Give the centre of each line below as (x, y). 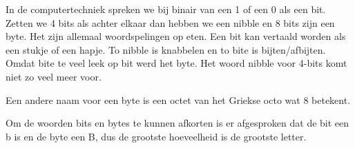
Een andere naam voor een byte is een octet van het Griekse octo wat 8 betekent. (178, 99)
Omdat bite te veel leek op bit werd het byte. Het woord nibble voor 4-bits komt (176, 63)
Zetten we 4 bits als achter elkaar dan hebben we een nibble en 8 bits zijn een (170, 22)
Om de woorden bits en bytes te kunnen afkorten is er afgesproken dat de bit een (177, 123)
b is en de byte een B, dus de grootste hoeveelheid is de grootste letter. (156, 136)
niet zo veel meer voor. (54, 76)
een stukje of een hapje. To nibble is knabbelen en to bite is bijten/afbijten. (166, 49)
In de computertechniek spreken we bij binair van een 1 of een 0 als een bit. (166, 9)
